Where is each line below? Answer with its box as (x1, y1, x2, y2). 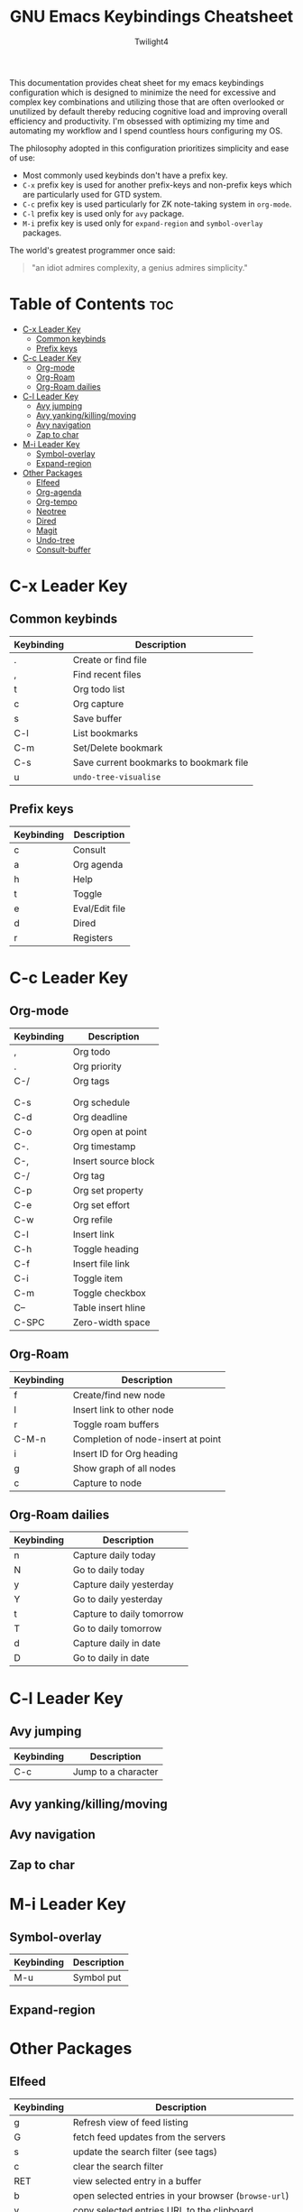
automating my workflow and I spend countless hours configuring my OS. (9, 124, 283, 136)
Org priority (72, 1060, 122, 1073)
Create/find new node (72, 1388, 166, 1401)
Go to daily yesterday (72, 1593, 163, 1606)
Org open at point (72, 1125, 147, 1138)
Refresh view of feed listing (72, 2115, 189, 2128)
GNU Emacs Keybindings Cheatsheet (9, 6, 294, 27)
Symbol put (72, 1971, 122, 1984)
